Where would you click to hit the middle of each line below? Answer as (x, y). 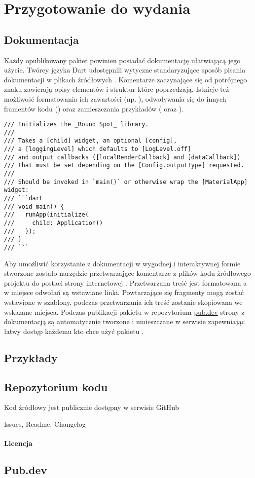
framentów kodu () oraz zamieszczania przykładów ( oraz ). (94, 108)
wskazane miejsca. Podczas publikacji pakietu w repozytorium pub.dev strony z (124, 312)
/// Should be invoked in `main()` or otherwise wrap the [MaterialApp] (126, 182)
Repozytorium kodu (56, 386)
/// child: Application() (54, 223)
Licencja (18, 443)
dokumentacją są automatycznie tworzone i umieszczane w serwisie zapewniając (124, 321)
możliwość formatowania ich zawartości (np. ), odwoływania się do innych (115, 98)
